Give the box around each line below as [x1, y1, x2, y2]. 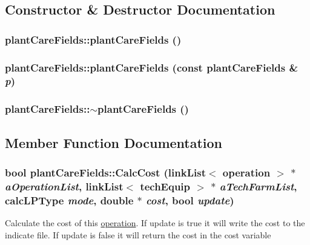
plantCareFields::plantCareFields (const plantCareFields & [5, 59, 298, 75]
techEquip [140, 178, 191, 193]
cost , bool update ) [145, 192, 234, 207]
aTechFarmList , [219, 178, 297, 193]
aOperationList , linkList [5, 178, 124, 193]
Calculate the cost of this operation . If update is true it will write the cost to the [5, 216, 305, 229]
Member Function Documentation [5, 133, 223, 152]
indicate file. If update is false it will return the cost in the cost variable [5, 228, 271, 241]
